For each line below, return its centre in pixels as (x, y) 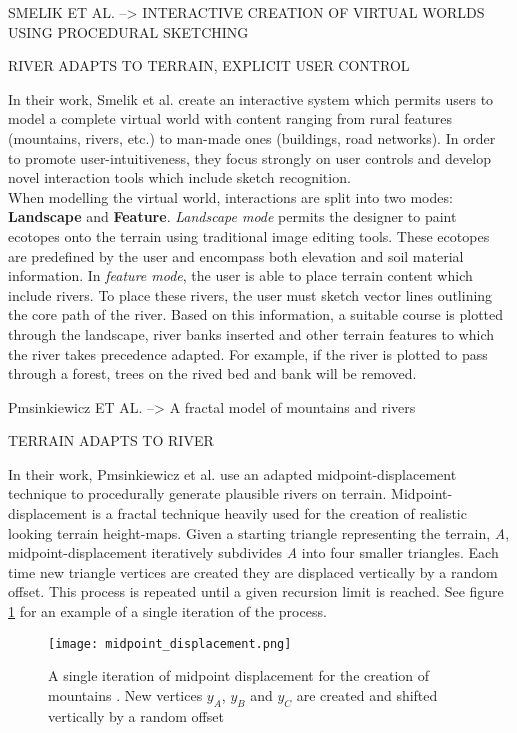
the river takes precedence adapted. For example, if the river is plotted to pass (248, 353)
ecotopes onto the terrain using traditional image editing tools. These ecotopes (249, 235)
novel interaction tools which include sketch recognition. (179, 177)
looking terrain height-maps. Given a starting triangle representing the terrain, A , (259, 532)
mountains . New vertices (125, 694)
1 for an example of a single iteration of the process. (167, 611)
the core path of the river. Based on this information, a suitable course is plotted (256, 314)
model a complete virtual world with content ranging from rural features (230, 118)
